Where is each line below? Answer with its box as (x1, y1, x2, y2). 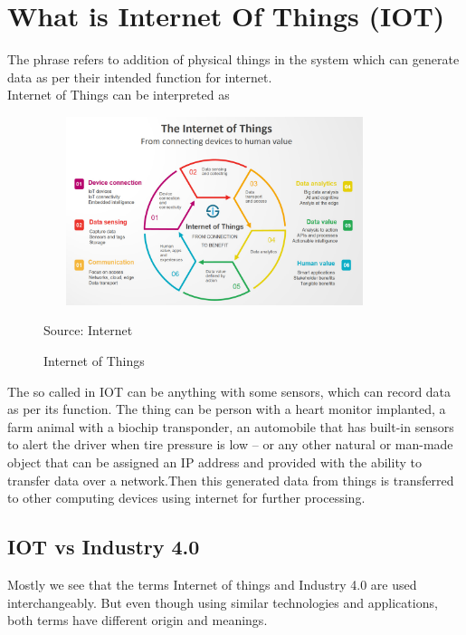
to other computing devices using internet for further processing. (7, 488, 366, 507)
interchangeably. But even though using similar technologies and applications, (7, 592, 438, 611)
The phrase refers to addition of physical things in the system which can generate (7, 50, 460, 69)
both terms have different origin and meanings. (7, 611, 268, 630)
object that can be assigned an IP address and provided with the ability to (7, 452, 422, 471)
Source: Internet (43, 321, 133, 340)
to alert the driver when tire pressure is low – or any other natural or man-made (7, 435, 453, 454)
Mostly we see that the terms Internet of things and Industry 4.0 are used (7, 574, 417, 593)
